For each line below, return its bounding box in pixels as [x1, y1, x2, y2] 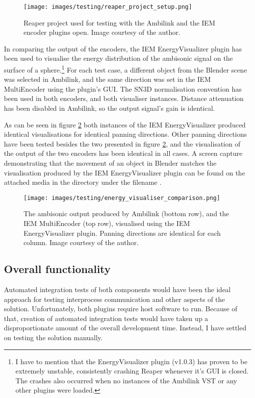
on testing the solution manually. [4, 332, 103, 343]
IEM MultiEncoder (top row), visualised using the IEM [24, 218, 190, 228]
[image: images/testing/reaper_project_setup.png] [24, 3, 192, 10]
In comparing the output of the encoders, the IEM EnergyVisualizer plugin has [4, 43, 242, 53]
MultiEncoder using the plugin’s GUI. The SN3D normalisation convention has [4, 83, 242, 94]
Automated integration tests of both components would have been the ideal [4, 284, 231, 295]
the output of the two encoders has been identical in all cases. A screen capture [4, 148, 243, 158]
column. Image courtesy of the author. [24, 237, 139, 248]
